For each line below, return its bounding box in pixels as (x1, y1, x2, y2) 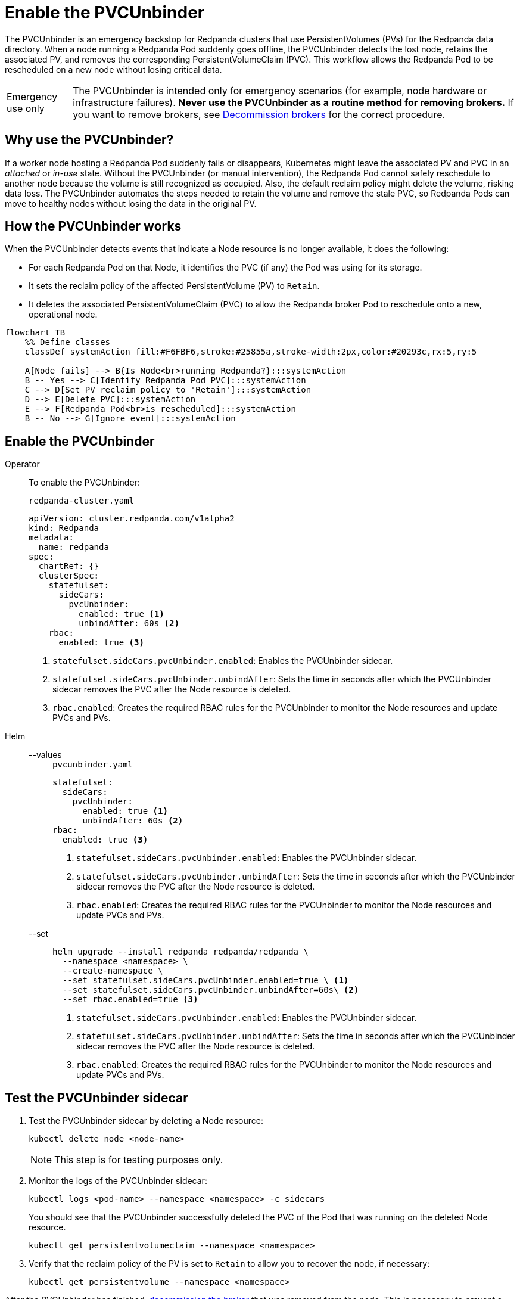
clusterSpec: (38, 571, 99, 581)
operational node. (29, 309, 98, 320)
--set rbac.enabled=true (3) (62, 995, 198, 1005)
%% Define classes (24, 337, 111, 347)
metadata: (29, 533, 74, 543)
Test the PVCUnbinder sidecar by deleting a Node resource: (29, 1115, 263, 1126)
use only (7, 102, 45, 114)
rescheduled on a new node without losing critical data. (5, 64, 222, 74)
